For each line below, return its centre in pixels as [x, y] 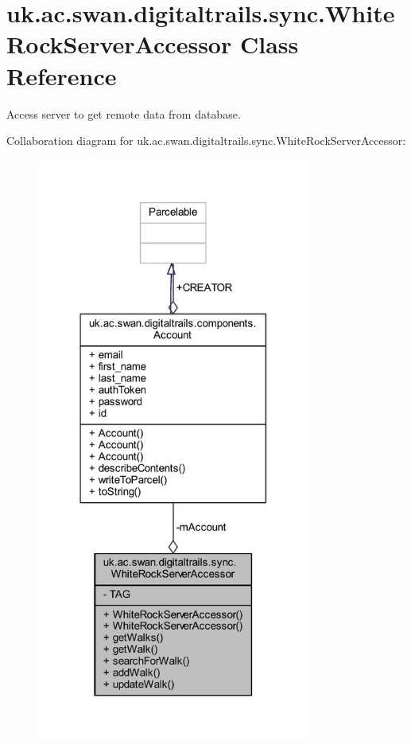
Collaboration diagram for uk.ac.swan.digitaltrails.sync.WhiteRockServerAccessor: [206, 140]
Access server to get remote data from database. [124, 113]
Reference [62, 75]
